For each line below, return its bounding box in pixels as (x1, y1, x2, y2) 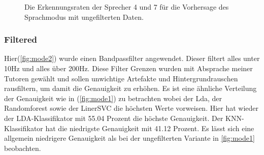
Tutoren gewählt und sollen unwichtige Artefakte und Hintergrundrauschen (4, 73, 238, 83)
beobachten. (4, 142, 41, 153)
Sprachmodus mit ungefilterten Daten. (24, 11, 144, 22)
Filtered (4, 33, 38, 46)
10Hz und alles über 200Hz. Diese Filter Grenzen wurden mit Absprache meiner (4, 63, 253, 73)
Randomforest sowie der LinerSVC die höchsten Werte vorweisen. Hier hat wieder (4, 103, 259, 113)
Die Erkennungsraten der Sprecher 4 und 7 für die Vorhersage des (24, 2, 229, 12)
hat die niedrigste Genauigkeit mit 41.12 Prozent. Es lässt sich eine (45, 122, 254, 133)
